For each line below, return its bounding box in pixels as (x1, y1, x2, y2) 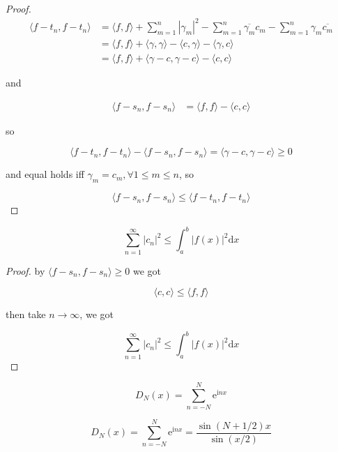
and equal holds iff (6, 167, 84, 181)
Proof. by (6, 263, 45, 278)
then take (6, 307, 46, 322)
